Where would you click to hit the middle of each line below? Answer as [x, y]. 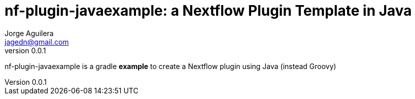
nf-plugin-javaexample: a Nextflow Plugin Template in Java [208, 11]
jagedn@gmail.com [37, 42]
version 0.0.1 [25, 50]
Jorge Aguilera [29, 33]
